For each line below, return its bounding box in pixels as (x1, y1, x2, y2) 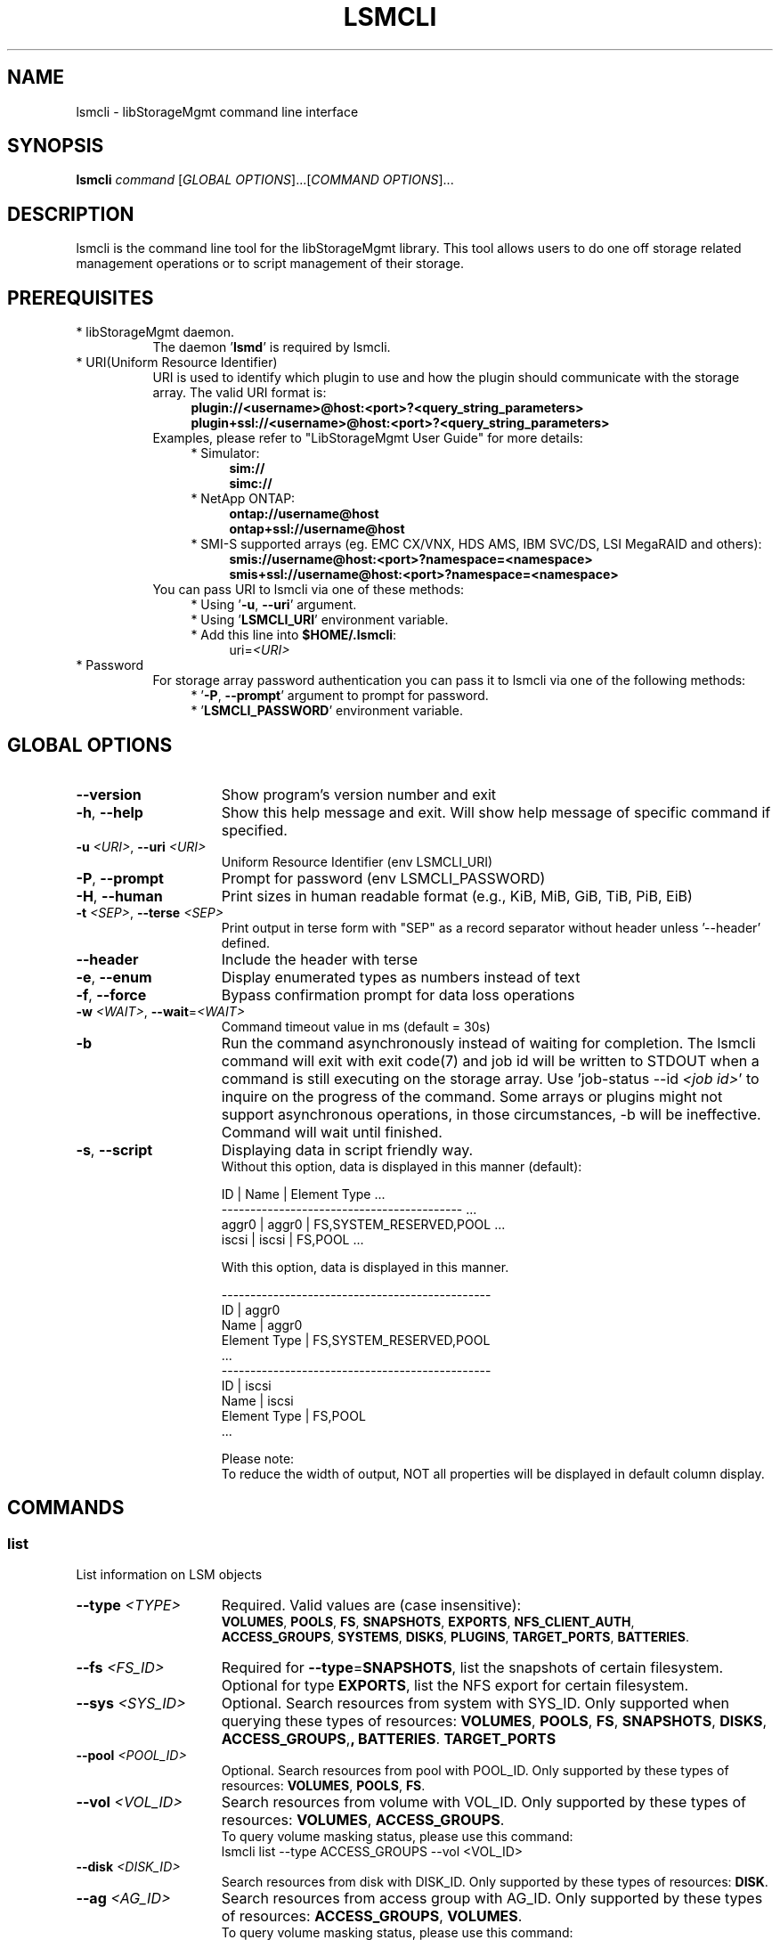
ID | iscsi (221, 1377, 272, 1393)
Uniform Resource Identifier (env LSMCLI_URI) (221, 853, 493, 869)
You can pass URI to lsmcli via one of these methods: (152, 582, 465, 598)
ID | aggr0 (221, 1301, 280, 1317)
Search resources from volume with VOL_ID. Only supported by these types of (221, 1793, 747, 1812)
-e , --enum (76, 967, 152, 986)
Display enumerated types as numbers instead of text (221, 967, 581, 986)
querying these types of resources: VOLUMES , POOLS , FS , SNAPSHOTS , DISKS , (221, 1712, 768, 1731)
